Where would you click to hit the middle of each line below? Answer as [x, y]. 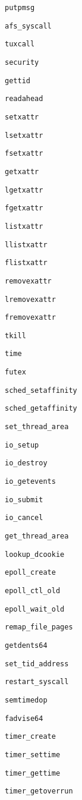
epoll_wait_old [35, 609]
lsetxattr [24, 135]
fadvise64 [24, 718]
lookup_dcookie [35, 554]
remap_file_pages [39, 627]
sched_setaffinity [41, 390]
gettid [18, 81]
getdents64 [26, 645]
